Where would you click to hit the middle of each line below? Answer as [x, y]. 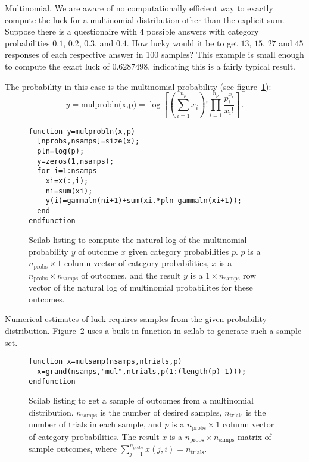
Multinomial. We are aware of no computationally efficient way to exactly [139, 8]
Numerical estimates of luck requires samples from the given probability [136, 319]
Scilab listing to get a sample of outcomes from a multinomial [141, 400]
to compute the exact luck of [57, 66]
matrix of [255, 436]
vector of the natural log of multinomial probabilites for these [141, 287]
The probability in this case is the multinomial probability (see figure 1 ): [138, 86]
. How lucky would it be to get [182, 43]
